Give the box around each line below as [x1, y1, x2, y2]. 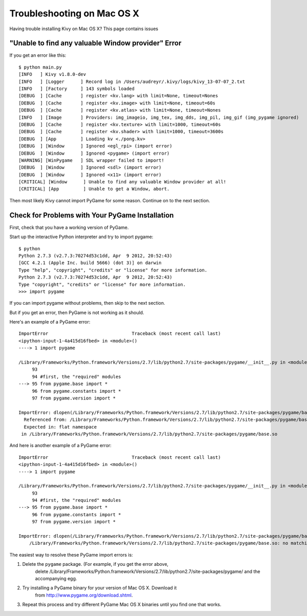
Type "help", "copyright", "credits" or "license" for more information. [18, 267, 208, 273]
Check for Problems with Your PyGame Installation [9, 210, 174, 220]
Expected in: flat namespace [24, 424, 97, 430]
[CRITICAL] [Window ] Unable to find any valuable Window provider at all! [18, 179, 227, 185]
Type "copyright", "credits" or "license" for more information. [18, 282, 186, 287]
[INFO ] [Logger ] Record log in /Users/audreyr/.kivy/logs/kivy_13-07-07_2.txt [18, 78, 246, 84]
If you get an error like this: [9, 52, 67, 58]
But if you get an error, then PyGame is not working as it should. [9, 309, 144, 315]
